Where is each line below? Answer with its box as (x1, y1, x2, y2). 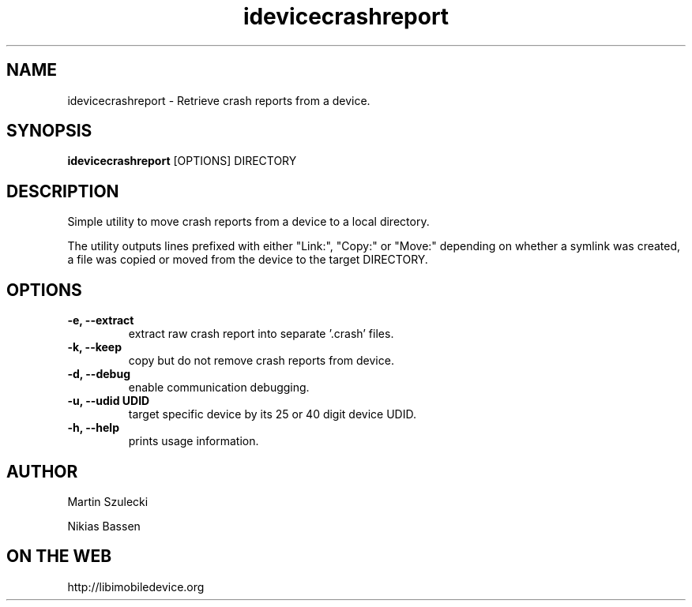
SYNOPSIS (6, 121, 92, 141)
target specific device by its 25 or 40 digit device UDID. (128, 407, 416, 422)
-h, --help (67, 421, 119, 435)
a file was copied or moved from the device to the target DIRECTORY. (67, 253, 428, 267)
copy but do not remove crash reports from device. (128, 354, 394, 368)
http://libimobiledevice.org (67, 579, 205, 594)
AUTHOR (6, 461, 78, 481)
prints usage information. (128, 434, 259, 448)
